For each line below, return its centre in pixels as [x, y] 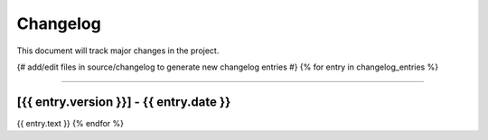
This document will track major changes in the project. [118, 51]
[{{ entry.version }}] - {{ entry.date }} [124, 102]
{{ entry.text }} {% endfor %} [70, 123]
